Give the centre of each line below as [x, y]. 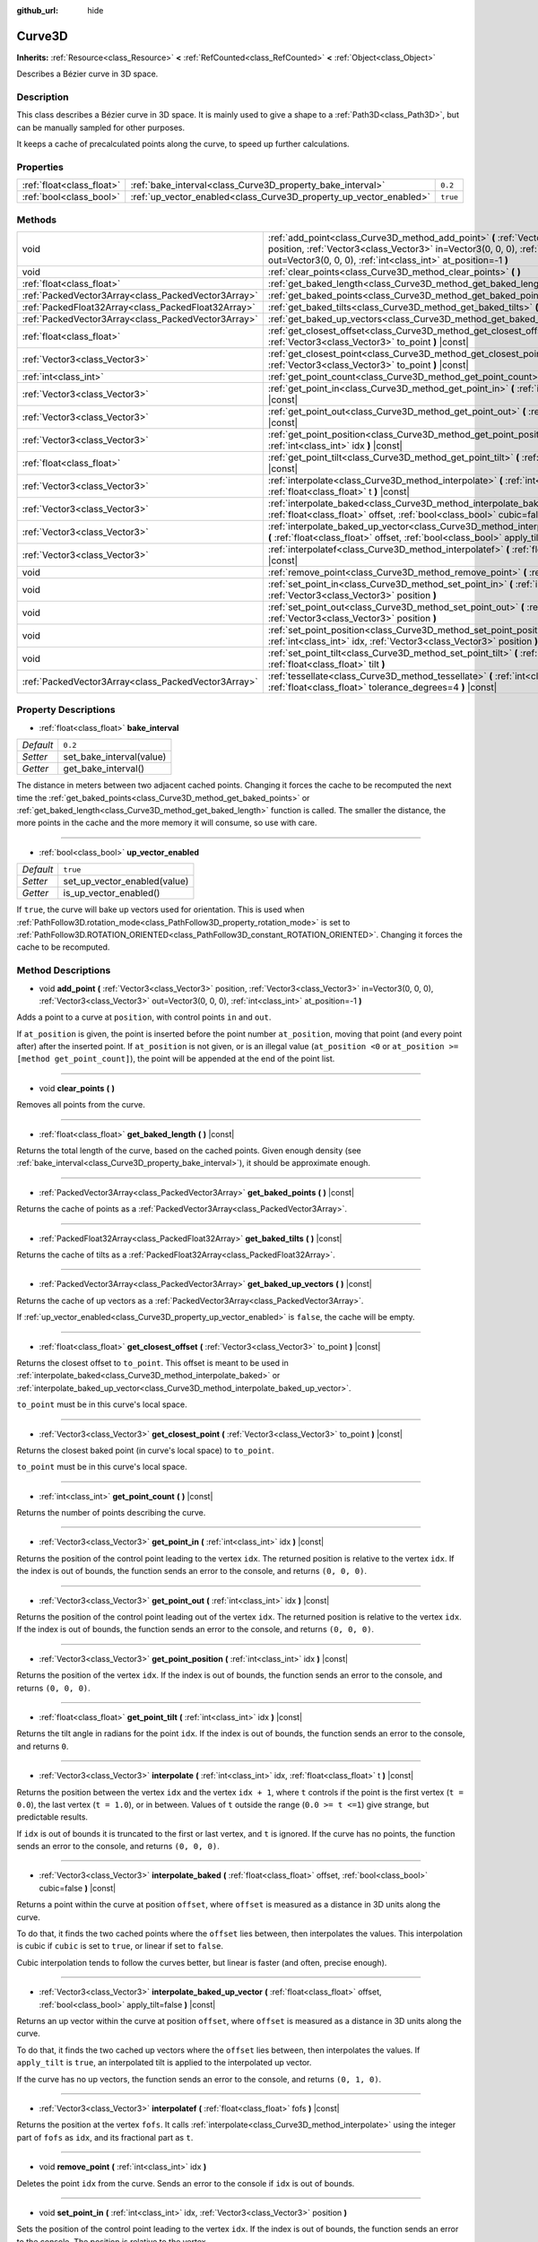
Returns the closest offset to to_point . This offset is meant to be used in [152, 1362]
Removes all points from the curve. [81, 1105]
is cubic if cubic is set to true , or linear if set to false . [120, 1946]
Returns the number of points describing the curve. [111, 1513]
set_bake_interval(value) [115, 757]
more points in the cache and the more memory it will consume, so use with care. [167, 823]
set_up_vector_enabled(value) [126, 882]
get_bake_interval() [104, 769]
